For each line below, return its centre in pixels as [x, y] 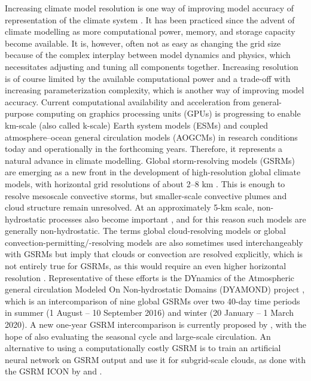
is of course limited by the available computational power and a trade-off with [148, 78]
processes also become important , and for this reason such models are [177, 219]
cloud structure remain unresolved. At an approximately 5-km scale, [130, 207]
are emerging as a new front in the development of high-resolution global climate [153, 172]
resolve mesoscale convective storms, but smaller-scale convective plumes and [146, 195]
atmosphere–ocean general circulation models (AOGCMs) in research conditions [151, 137]
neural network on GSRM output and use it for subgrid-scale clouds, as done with [155, 359]
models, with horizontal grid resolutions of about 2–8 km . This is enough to [145, 183]
